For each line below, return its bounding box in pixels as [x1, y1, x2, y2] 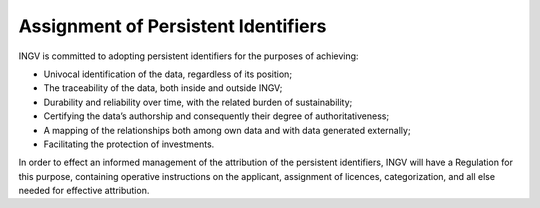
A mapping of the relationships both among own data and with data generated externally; [43, 124, 411, 136]
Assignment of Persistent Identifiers [18, 15, 327, 37]
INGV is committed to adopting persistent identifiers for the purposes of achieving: [18, 50, 359, 62]
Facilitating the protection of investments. [43, 138, 215, 150]
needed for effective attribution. [18, 185, 150, 197]
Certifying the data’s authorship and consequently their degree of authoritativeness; [43, 110, 390, 122]
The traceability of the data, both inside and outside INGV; [43, 82, 283, 94]
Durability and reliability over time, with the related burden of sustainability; [43, 96, 353, 108]
